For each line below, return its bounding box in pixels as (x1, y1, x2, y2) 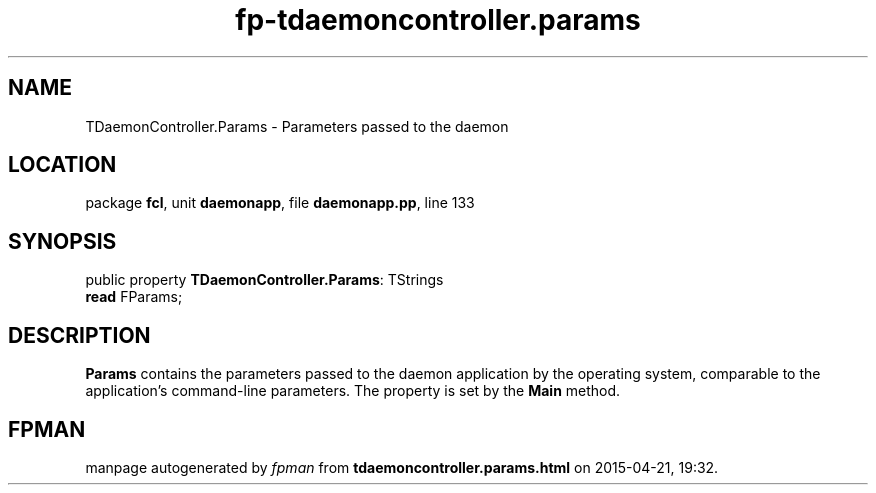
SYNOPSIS (8, 228, 117, 254)
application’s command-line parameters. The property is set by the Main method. (85, 382, 621, 400)
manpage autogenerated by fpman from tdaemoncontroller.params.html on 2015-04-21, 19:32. (85, 458, 719, 476)
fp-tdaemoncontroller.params (235, 3, 641, 37)
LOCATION (8, 152, 117, 178)
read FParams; (85, 288, 183, 306)
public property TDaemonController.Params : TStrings (85, 271, 444, 289)
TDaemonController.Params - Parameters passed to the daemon (85, 117, 509, 135)
